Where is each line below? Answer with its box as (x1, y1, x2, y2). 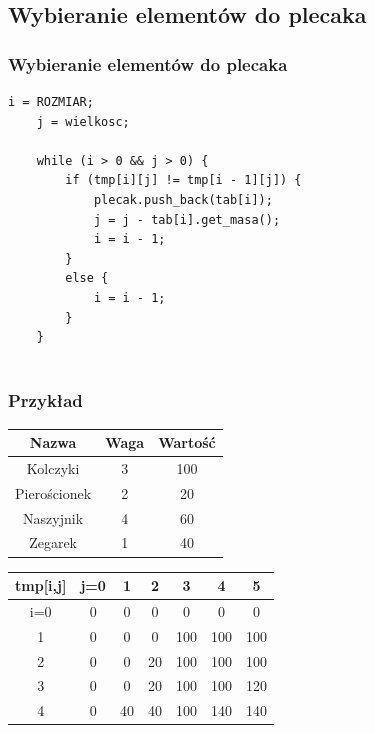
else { (65, 271, 109, 286)
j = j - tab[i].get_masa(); (93, 212, 281, 227)
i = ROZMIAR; (8, 95, 94, 109)
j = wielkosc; (36, 114, 130, 129)
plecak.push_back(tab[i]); (93, 192, 273, 207)
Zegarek (29, 532, 78, 553)
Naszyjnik (23, 507, 84, 528)
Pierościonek (15, 482, 92, 503)
